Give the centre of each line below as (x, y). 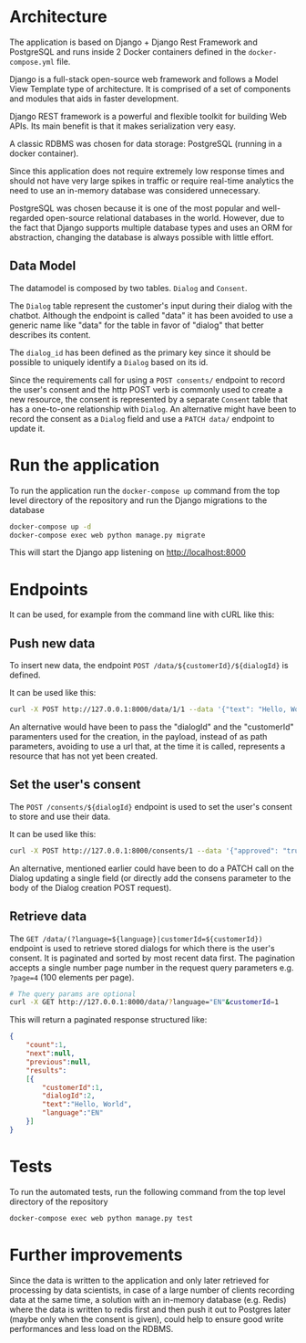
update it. (27, 428)
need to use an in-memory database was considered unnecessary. (135, 190)
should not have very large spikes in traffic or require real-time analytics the (152, 181)
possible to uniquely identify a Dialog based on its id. (109, 362)
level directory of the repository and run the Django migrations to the (138, 500)
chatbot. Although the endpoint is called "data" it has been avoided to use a (151, 315)
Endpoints (49, 589)
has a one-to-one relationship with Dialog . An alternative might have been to (153, 409)
